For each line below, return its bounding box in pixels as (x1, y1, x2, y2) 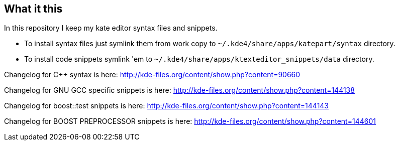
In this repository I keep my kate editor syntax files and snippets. (4, 24, 218, 33)
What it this (4, 3, 63, 15)
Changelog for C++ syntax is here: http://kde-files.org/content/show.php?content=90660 (4, 70, 301, 79)
